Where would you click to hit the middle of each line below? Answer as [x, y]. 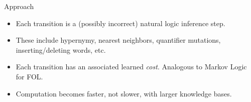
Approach [19, 6]
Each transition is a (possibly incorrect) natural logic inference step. [120, 23]
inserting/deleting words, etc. [61, 49]
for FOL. [29, 76]
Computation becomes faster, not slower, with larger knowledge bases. [124, 93]
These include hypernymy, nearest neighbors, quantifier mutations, [118, 40]
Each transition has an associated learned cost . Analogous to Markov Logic [131, 67]
